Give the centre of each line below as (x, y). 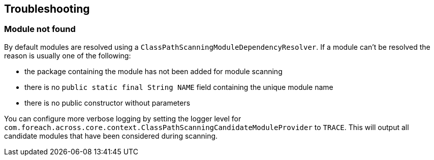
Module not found (40, 29)
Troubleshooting (47, 9)
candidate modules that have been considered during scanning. (111, 136)
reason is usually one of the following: (68, 55)
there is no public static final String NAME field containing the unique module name (179, 87)
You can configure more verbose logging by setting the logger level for (123, 118)
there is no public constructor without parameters (107, 103)
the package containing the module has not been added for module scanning (153, 71)
